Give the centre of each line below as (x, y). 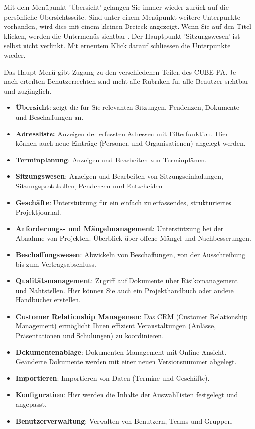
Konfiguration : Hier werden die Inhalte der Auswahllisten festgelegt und (127, 394)
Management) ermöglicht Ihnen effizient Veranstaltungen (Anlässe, (116, 326)
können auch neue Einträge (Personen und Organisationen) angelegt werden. (130, 143)
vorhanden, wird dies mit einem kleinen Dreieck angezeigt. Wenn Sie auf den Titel (127, 26)
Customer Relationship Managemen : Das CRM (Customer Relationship (131, 316)
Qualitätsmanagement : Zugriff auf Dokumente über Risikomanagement (127, 281)
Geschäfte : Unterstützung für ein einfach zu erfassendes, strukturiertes (123, 202)
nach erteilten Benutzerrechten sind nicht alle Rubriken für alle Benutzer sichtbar (126, 81)
